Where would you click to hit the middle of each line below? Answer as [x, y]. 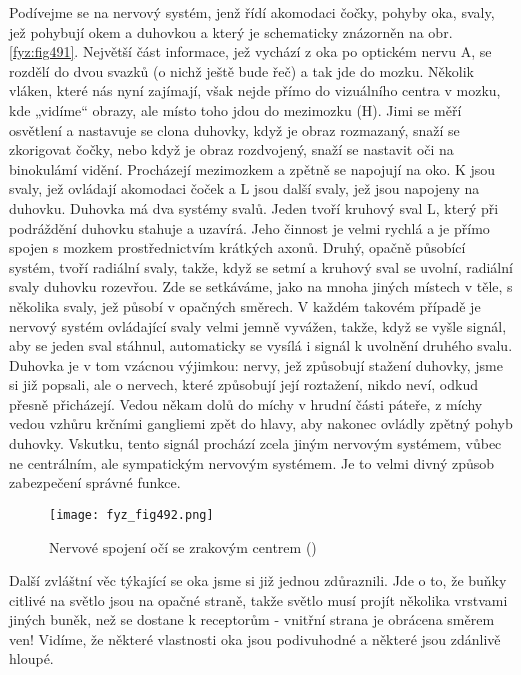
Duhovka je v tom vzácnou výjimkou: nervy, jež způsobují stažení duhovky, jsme [256, 364]
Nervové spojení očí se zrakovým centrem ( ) [183, 546]
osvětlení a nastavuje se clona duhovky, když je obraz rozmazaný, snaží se [234, 129]
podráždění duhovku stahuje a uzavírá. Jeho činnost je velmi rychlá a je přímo [249, 227]
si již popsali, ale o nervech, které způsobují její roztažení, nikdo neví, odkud [243, 384]
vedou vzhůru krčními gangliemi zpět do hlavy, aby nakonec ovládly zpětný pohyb [261, 423]
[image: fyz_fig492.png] [131, 514]
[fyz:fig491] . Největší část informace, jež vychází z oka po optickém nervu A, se [250, 51]
